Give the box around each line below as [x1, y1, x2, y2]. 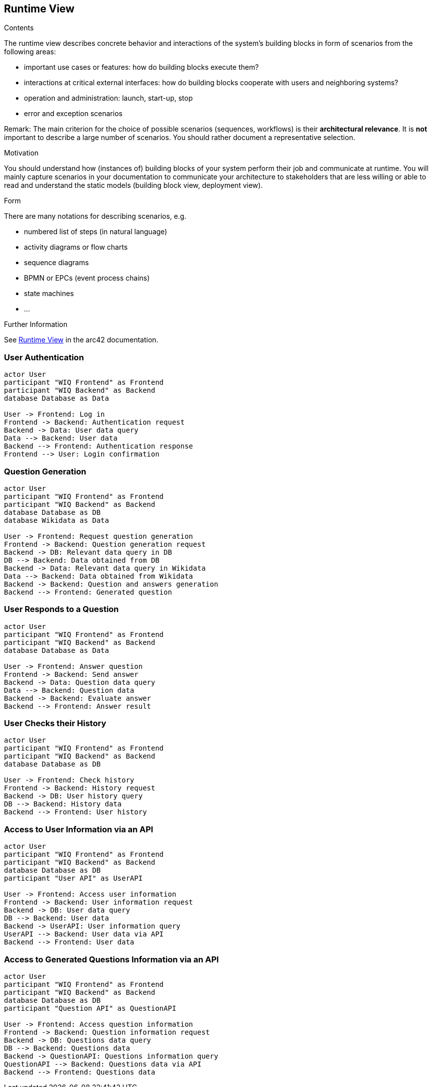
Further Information [4, 320, 68, 329]
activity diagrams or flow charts [24, 243, 128, 252]
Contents [4, 23, 34, 32]
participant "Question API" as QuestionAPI [4, 1004, 176, 1012]
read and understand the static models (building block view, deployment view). [4, 181, 263, 190]
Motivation [4, 149, 39, 157]
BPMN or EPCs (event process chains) [24, 274, 150, 283]
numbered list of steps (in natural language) [24, 227, 167, 236]
